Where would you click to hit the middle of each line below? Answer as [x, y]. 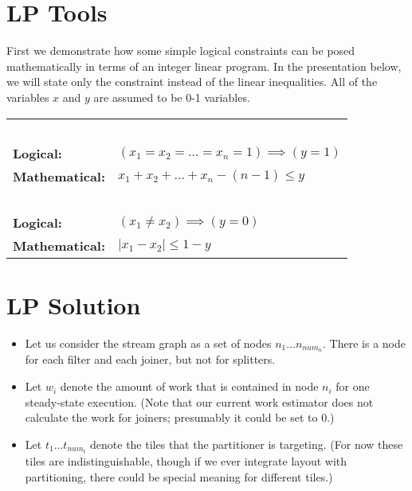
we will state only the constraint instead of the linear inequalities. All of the [192, 82]
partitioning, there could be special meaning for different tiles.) [179, 476]
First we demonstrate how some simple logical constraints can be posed [181, 51]
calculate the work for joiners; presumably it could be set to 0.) [180, 417]
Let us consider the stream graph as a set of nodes [148, 343]
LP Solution [74, 304]
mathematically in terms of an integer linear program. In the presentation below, [204, 66]
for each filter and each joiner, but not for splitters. [150, 359]
